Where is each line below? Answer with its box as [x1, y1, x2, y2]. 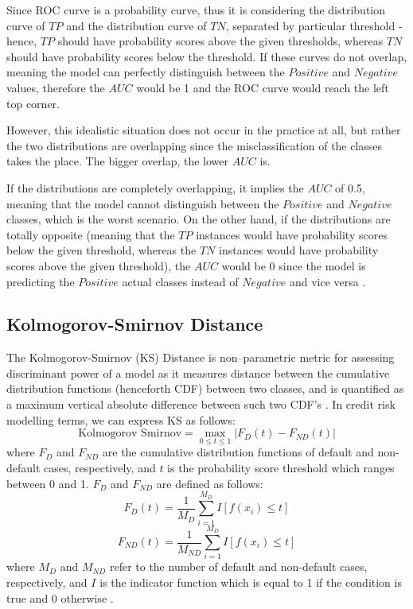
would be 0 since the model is [221, 257, 366, 273]
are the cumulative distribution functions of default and [102, 444, 374, 460]
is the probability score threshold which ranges [167, 460, 395, 476]
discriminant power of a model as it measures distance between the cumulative [6, 364, 390, 381]
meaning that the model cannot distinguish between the [6, 195, 279, 211]
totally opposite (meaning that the [6, 226, 175, 242]
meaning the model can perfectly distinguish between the [6, 64, 285, 80]
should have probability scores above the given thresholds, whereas [57, 33, 384, 49]
